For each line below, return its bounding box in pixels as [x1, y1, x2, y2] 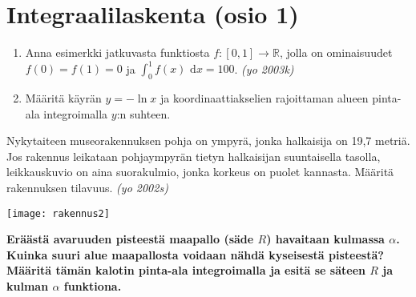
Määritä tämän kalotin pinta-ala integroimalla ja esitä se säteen [6, 262, 366, 279]
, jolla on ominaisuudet [279, 44, 393, 61]
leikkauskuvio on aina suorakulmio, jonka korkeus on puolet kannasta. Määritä [6, 163, 394, 180]
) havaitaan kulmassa [266, 231, 385, 247]
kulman [6, 278, 49, 295]
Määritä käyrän [25, 90, 102, 106]
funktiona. [63, 278, 122, 295]
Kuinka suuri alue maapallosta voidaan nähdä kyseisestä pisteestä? [6, 246, 384, 263]
